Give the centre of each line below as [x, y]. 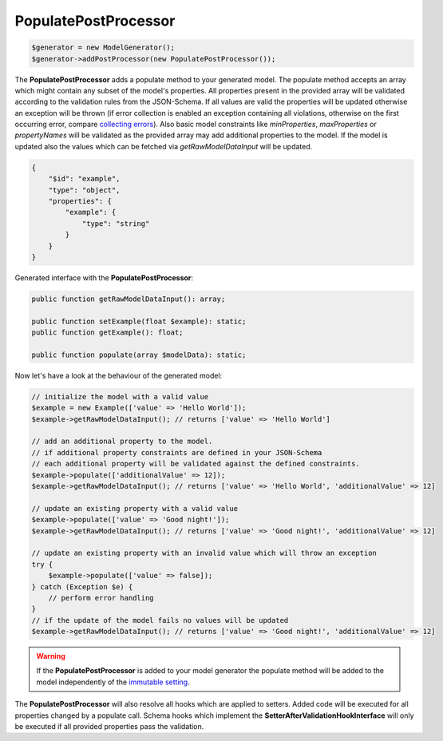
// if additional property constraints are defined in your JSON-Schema [177, 452]
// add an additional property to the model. [122, 442]
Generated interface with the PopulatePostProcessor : [104, 277]
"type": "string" [116, 223]
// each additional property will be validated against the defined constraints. [196, 464]
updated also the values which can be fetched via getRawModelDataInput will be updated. [164, 146]
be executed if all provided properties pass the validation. [109, 726]
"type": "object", [84, 190]
